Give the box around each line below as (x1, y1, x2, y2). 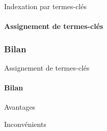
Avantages (4, 102, 36, 112)
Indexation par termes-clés (4, 1, 87, 11)
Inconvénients (4, 118, 46, 129)
